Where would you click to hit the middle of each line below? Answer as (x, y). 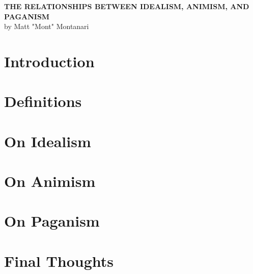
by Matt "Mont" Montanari (47, 26)
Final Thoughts (59, 261)
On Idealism (48, 141)
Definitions (43, 101)
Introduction (49, 61)
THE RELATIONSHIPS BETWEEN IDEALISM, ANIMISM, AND (127, 6)
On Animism (50, 181)
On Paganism (52, 221)
